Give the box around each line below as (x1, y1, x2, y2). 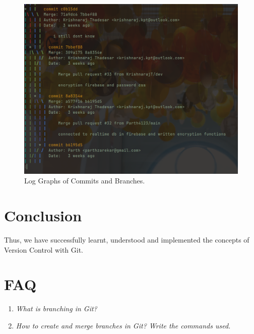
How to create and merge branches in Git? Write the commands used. (16, 320, 231, 331)
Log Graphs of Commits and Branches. (24, 175, 145, 186)
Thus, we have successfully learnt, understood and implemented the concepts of (4, 234, 249, 245)
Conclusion (4, 205, 82, 226)
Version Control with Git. (4, 244, 83, 255)
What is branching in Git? (16, 303, 97, 314)
